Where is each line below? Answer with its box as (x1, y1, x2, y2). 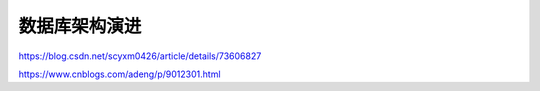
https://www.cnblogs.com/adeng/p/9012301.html (18, 68, 221, 80)
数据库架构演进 (18, 15, 142, 37)
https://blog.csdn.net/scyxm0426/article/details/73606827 (18, 50, 262, 62)
